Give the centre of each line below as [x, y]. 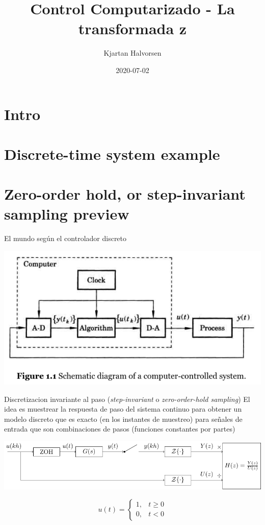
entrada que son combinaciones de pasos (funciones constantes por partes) [120, 429]
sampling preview [67, 214]
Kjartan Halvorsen [132, 53]
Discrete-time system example [112, 153]
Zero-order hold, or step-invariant [125, 194]
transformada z [132, 28]
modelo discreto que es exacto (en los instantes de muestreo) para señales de [123, 419]
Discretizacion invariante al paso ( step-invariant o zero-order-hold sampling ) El [127, 399]
